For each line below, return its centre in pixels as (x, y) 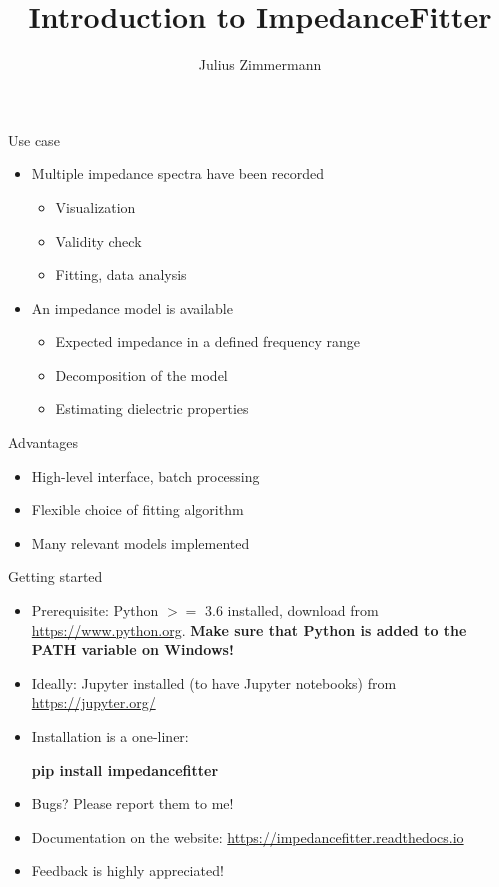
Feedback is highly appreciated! (127, 870)
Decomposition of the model (141, 374)
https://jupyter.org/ (93, 702)
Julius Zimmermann (260, 64)
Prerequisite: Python (95, 610)
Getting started (55, 576)
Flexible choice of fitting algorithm (137, 509)
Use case (34, 139)
